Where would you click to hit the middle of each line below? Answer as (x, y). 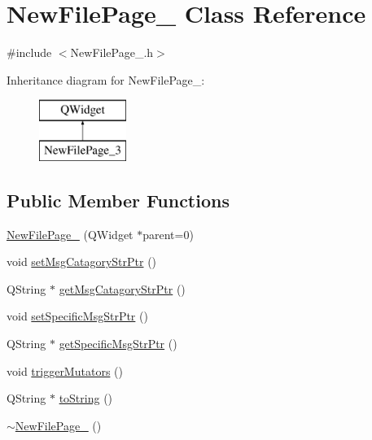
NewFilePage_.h (112, 52)
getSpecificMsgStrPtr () (118, 344)
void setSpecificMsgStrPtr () (77, 316)
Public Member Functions (118, 200)
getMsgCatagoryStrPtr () (122, 288)
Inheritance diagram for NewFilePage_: (106, 79)
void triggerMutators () (65, 370)
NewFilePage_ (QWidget (70, 234)
